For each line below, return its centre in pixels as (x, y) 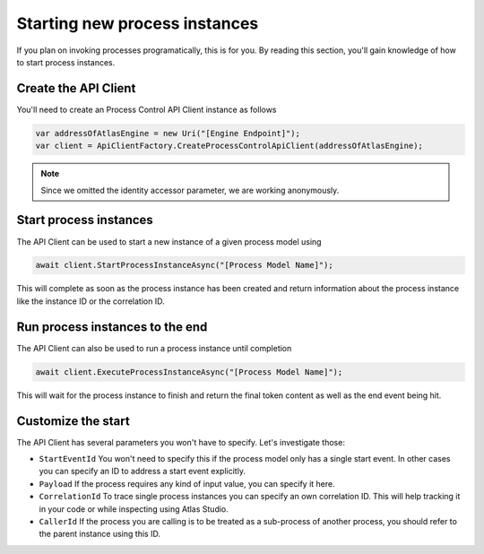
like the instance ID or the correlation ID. (91, 301)
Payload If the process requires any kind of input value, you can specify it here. (187, 483)
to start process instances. (66, 62)
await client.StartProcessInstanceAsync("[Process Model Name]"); (184, 265)
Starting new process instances (138, 23)
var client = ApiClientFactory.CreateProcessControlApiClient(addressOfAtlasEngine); (229, 146)
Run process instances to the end (112, 327)
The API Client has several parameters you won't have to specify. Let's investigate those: (181, 442)
